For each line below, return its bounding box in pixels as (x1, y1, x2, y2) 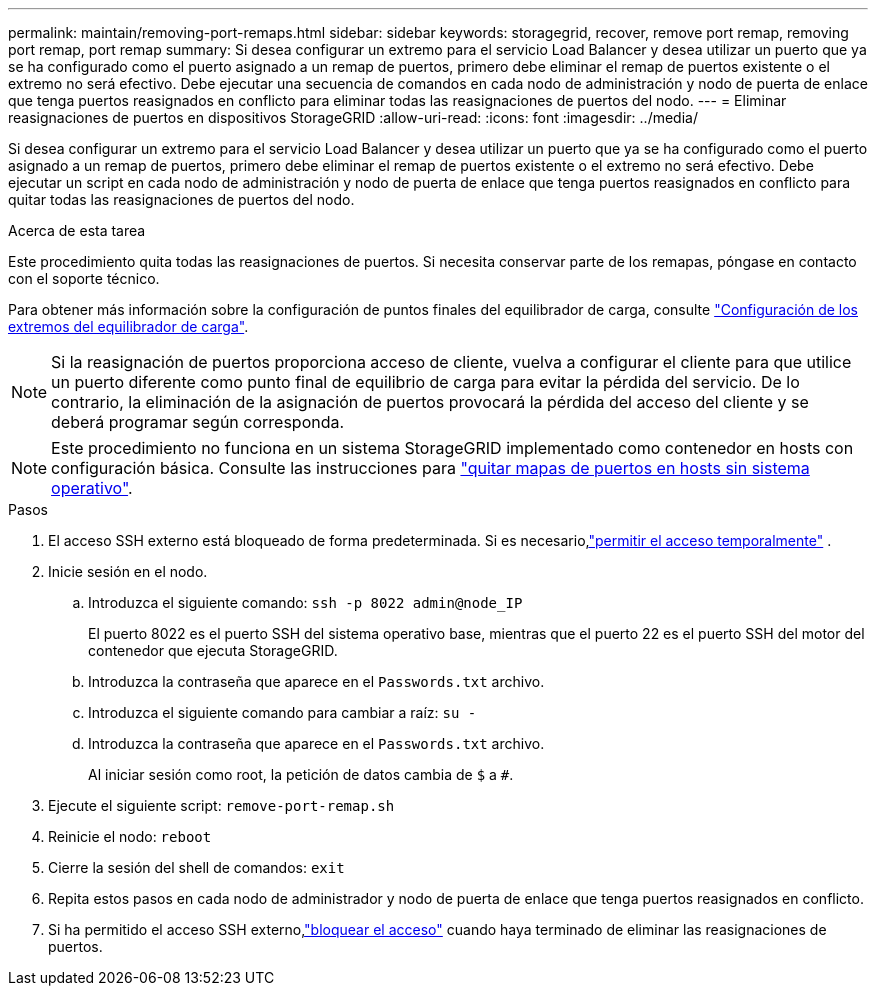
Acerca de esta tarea (8, 222, 146, 239)
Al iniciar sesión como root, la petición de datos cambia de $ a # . (88, 766, 514, 783)
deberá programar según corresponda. (51, 412, 345, 432)
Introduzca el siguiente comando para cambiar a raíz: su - (88, 704, 477, 721)
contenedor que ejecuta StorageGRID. (88, 642, 338, 659)
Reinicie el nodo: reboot (48, 828, 212, 845)
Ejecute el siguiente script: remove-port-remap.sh (48, 797, 395, 814)
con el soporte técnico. (8, 270, 160, 287)
